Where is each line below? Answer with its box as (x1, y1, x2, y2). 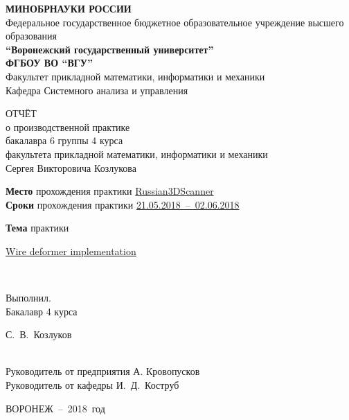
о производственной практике (6, 119, 130, 134)
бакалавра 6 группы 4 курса (6, 133, 123, 148)
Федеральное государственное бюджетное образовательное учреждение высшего (6, 15, 344, 29)
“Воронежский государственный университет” (6, 42, 214, 56)
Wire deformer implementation (6, 243, 136, 258)
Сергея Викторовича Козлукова (6, 160, 136, 175)
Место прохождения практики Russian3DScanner (6, 184, 214, 198)
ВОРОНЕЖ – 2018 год (6, 401, 105, 415)
